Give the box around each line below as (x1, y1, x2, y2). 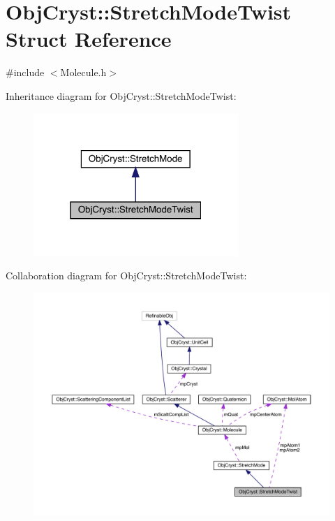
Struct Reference (6, 24, 172, 53)
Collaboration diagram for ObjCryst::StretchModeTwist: (6, 268, 247, 283)
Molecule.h (60, 65, 107, 80)
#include (6, 65, 45, 80)
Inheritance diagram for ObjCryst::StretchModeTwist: (6, 88, 237, 103)
